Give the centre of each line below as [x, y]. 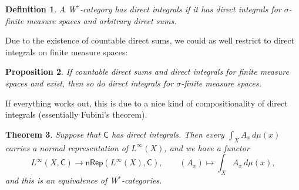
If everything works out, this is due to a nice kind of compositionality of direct [147, 103]
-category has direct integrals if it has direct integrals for [180, 9]
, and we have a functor [207, 147]
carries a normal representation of [67, 147]
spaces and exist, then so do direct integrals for [90, 83]
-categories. [142, 180]
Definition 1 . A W [41, 9]
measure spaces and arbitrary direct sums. [102, 20]
